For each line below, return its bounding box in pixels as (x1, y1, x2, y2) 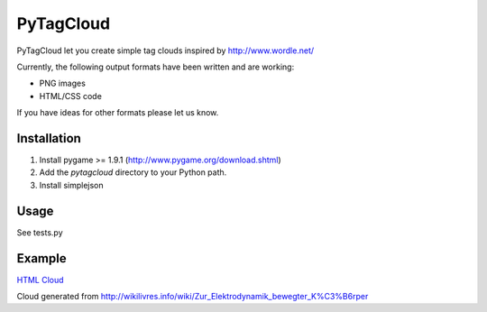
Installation (16, 131, 81, 146)
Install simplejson (39, 179, 104, 190)
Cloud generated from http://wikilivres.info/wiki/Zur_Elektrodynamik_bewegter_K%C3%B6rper (16, 291, 369, 301)
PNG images (39, 78, 86, 89)
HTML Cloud (16, 274, 64, 285)
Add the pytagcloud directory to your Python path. (39, 167, 227, 178)
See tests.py (16, 226, 63, 238)
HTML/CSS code (39, 90, 103, 101)
